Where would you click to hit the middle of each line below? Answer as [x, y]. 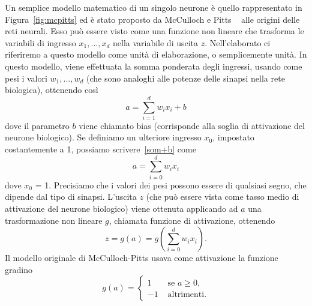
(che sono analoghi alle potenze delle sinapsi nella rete [186, 78]
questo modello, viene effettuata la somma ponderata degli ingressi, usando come [154, 66]
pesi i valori [26, 78]
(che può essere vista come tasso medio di [223, 196]
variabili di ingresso [40, 42]
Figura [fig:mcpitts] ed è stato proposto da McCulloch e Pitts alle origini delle [152, 19]
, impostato [233, 137]
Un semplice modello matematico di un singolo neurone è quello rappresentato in [154, 7]
